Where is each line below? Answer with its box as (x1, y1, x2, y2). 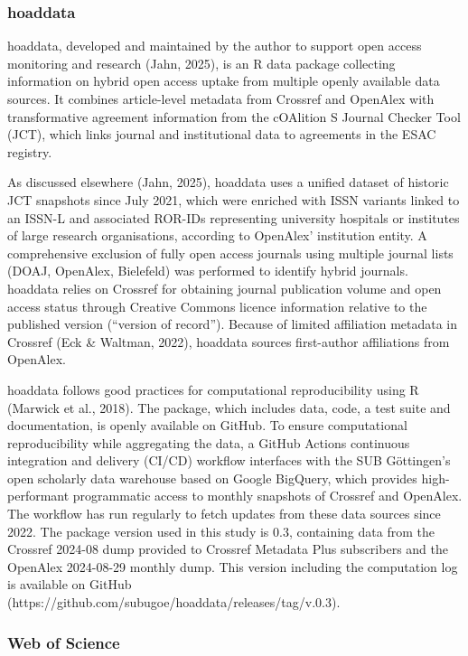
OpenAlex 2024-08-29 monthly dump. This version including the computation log (7, 557, 458, 576)
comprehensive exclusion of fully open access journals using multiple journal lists (7, 243, 454, 262)
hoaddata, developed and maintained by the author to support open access (7, 36, 422, 55)
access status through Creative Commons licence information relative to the (7, 296, 427, 315)
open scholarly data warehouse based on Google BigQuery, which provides (7, 468, 417, 487)
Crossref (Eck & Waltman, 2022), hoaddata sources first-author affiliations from (7, 332, 450, 351)
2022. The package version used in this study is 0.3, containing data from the (7, 521, 435, 540)
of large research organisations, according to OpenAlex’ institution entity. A (7, 226, 427, 245)
